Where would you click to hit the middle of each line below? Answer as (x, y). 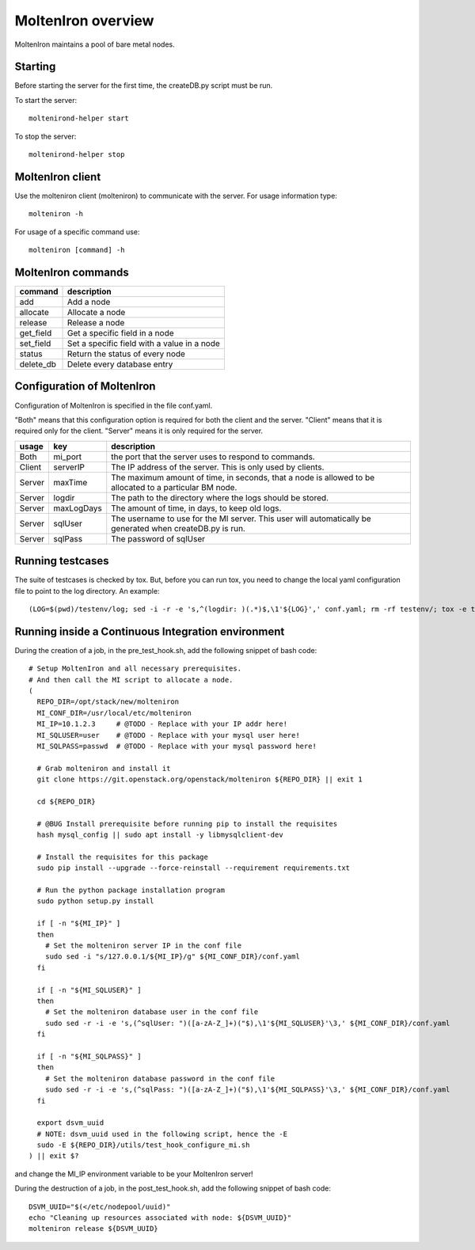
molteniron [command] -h (77, 250)
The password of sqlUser (158, 538)
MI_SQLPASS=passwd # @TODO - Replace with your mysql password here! (177, 747)
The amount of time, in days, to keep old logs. (196, 508)
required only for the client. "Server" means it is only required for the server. (139, 431)
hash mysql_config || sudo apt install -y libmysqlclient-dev (160, 835)
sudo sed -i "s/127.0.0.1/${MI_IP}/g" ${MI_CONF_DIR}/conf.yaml (172, 957)
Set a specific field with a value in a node (144, 343)
